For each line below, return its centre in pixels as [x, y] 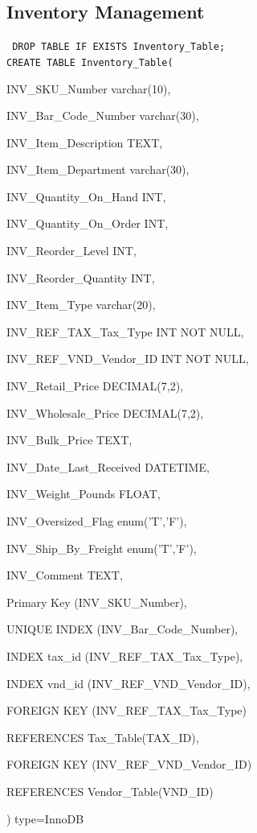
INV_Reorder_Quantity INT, [81, 277]
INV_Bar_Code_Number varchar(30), [103, 115]
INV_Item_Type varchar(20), [81, 305]
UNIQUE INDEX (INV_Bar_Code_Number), [122, 629]
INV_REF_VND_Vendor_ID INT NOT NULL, [128, 359]
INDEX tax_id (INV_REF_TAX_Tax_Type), [125, 656]
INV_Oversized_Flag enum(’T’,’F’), [97, 521]
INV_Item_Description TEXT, [85, 142]
